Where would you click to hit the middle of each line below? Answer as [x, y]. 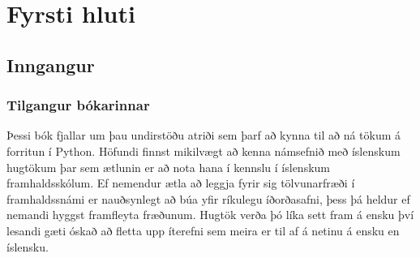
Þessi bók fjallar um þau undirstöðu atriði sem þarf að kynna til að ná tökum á [204, 135]
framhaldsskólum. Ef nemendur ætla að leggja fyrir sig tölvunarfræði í [181, 183]
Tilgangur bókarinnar [78, 105]
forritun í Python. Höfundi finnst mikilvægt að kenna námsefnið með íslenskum [204, 150]
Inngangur [51, 64]
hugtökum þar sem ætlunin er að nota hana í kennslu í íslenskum [169, 167]
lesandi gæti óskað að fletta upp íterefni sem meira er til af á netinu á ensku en [203, 230]
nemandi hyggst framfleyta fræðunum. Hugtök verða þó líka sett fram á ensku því [210, 215]
